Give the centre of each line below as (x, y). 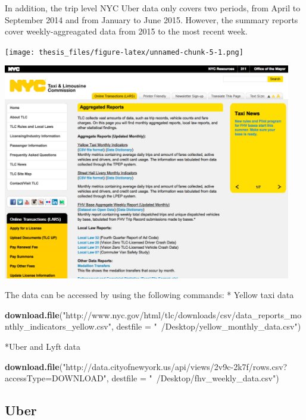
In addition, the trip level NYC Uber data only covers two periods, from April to (153, 8)
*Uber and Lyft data (43, 346)
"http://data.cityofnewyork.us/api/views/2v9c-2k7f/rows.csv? (175, 366)
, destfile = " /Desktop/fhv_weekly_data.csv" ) (193, 378)
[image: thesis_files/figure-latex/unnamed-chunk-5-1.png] (124, 52)
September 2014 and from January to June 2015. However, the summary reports (152, 19)
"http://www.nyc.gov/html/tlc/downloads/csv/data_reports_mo (182, 314)
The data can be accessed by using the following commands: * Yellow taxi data (149, 295)
